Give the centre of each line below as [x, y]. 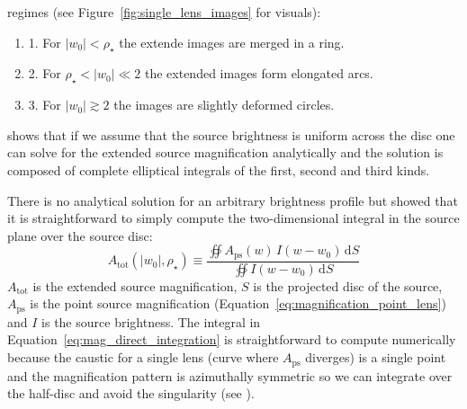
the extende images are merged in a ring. [232, 42]
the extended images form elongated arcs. [259, 73]
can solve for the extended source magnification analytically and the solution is [225, 152]
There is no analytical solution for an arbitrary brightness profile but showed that [233, 200]
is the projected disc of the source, [348, 285]
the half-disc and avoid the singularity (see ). [131, 393]
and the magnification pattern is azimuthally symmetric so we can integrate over [230, 375]
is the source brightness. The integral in [151, 321]
